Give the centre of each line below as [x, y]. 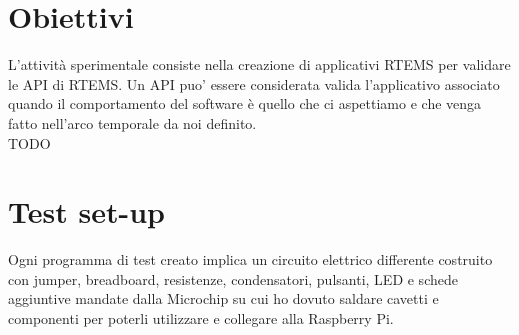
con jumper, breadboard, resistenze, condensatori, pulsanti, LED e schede [233, 278]
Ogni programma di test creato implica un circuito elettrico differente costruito [250, 259]
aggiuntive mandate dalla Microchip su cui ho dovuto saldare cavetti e [223, 298]
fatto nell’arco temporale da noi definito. [132, 122]
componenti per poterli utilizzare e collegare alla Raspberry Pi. [201, 318]
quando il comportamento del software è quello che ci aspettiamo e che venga [245, 103]
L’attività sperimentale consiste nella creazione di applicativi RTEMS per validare [259, 64]
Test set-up [86, 211]
